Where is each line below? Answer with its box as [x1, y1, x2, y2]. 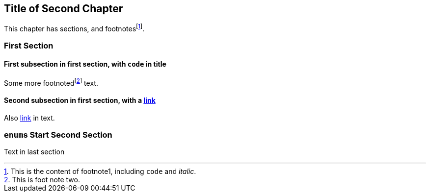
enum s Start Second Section [4, 129, 112, 140]
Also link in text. [4, 113, 55, 122]
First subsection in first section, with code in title [4, 60, 166, 69]
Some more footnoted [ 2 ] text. [4, 77, 98, 87]
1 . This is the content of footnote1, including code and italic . [4, 167, 196, 176]
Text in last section [4, 147, 65, 156]
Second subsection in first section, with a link [4, 96, 156, 104]
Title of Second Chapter [4, 2, 123, 15]
